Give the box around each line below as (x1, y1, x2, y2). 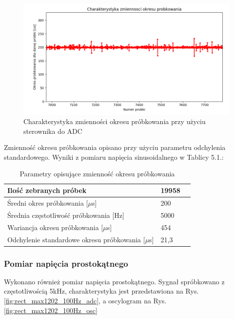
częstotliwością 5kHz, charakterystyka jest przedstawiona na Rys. (4, 286, 199, 296)
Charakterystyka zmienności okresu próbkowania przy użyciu (23, 116, 206, 127)
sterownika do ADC (23, 126, 82, 136)
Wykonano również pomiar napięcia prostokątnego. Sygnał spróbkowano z (4, 276, 225, 286)
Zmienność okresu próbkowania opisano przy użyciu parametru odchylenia (4, 142, 226, 152)
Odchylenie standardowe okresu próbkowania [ (7, 234, 145, 244)
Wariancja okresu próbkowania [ (7, 222, 103, 232)
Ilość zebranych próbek (7, 185, 87, 195)
